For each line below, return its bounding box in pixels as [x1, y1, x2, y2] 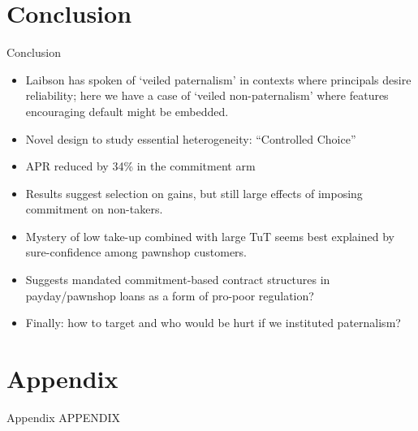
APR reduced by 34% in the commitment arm [25, 157, 256, 175]
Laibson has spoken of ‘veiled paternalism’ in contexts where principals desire [25, 71, 412, 88]
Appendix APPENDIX [6, 408, 121, 425]
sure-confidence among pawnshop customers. [25, 244, 247, 261]
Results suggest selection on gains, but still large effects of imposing [25, 184, 363, 201]
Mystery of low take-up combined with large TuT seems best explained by [25, 227, 394, 244]
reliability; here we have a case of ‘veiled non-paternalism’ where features [25, 87, 389, 104]
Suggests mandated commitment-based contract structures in [25, 271, 330, 288]
